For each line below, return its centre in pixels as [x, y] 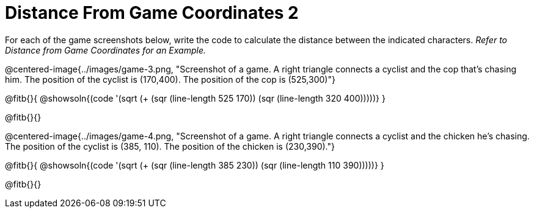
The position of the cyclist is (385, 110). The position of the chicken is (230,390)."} [170, 146]
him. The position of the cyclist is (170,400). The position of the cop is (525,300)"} [170, 79]
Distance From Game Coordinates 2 [152, 13]
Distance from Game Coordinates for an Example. [106, 50]
